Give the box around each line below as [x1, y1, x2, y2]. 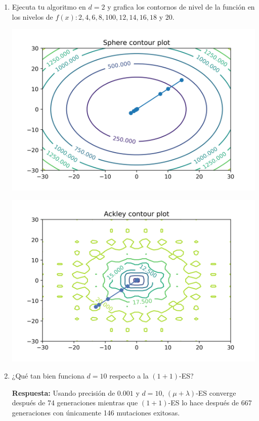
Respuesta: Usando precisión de [12, 387, 115, 398]
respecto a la [109, 370, 149, 381]
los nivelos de [12, 11, 53, 22]
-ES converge [196, 387, 236, 398]
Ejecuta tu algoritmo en [12, 2, 86, 12]
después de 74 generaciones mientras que [12, 397, 138, 408]
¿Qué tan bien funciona [12, 370, 84, 381]
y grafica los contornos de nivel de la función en [107, 2, 255, 12]
